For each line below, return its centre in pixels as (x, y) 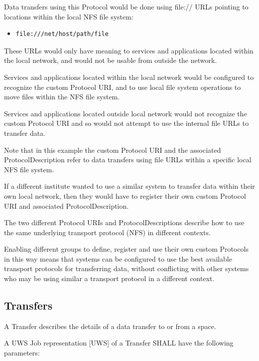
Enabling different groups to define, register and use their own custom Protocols (127, 249)
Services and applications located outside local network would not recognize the (126, 113)
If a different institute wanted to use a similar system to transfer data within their (129, 186)
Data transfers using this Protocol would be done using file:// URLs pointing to (126, 6)
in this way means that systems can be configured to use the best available (118, 258)
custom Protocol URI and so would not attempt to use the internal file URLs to (127, 123)
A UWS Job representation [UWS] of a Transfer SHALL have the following (119, 343)
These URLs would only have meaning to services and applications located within (129, 50)
